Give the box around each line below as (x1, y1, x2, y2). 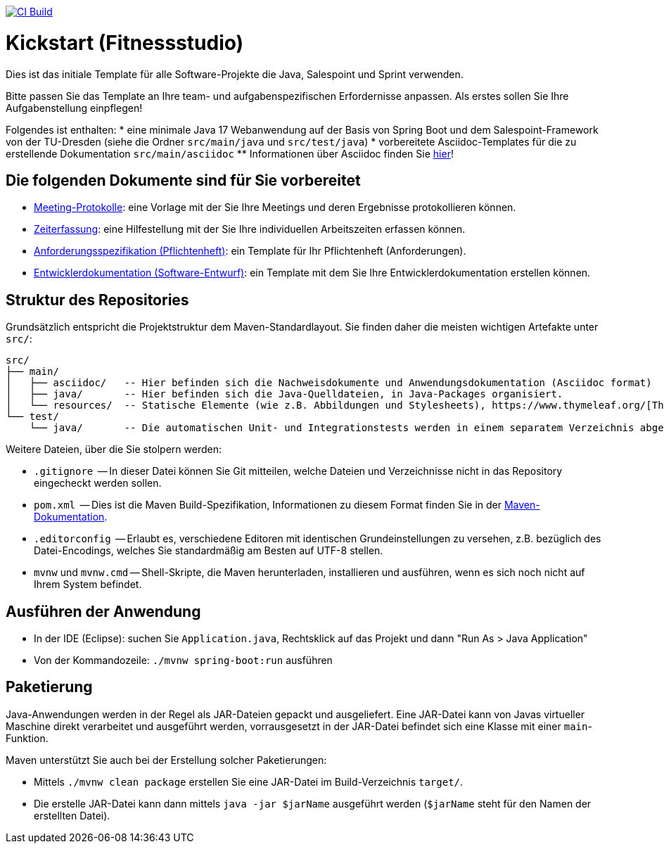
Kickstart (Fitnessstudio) (6, 30, 244, 55)
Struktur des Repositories (6, 291, 189, 309)
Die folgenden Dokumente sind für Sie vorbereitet (6, 171, 361, 189)
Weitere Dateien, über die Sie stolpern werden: (6, 443, 222, 456)
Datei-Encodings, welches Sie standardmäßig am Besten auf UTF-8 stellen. (34, 544, 383, 557)
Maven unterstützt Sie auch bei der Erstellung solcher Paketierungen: (6, 753, 327, 766)
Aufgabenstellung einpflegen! (6, 101, 143, 114)
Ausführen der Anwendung (6, 602, 201, 620)
